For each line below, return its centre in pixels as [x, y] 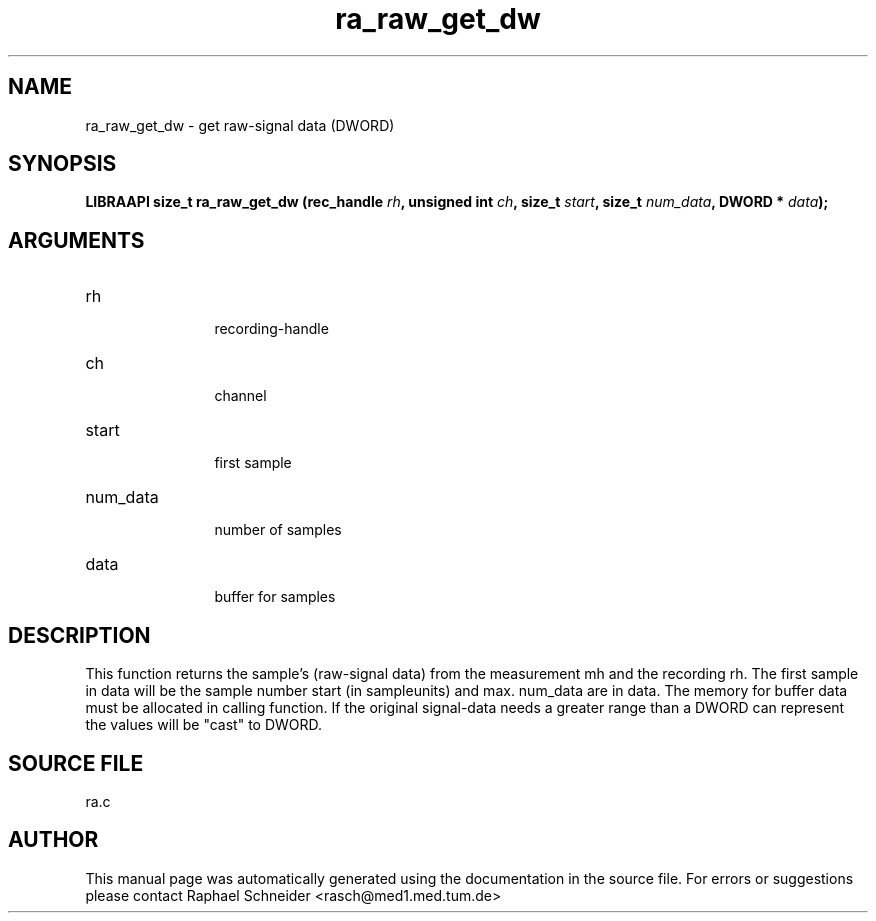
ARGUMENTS [76, 240]
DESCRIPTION [79, 635]
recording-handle [271, 329]
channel [240, 396]
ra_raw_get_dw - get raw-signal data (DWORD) [240, 125]
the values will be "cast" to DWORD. [204, 725]
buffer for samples [275, 597]
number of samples [278, 530]
